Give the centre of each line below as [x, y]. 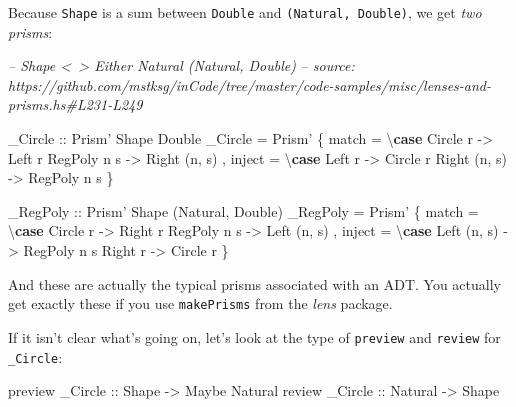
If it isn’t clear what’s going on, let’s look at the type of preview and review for [254, 336]
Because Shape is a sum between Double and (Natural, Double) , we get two [245, 12]
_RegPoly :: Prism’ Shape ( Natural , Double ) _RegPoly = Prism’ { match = [243, 210]
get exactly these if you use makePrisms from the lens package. [200, 303]
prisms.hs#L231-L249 [75, 104]
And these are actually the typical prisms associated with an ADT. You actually [254, 283]
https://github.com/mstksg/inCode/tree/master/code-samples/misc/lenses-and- [250, 84]
